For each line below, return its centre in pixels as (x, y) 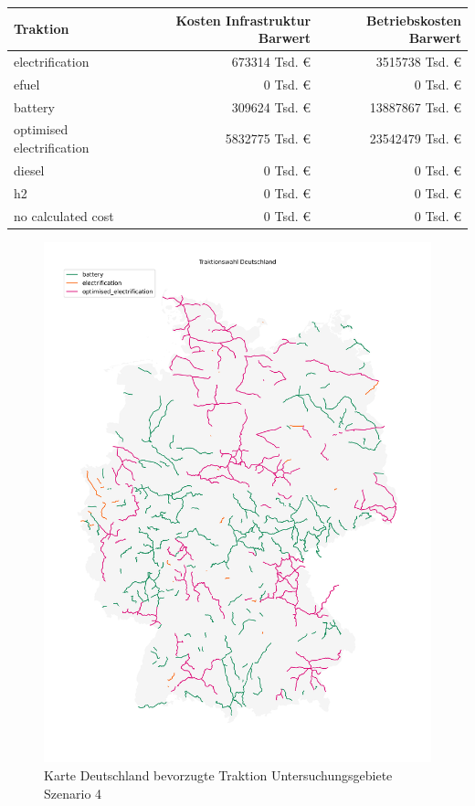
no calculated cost (64, 215)
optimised (41, 129)
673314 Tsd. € (271, 61)
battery (34, 106)
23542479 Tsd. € (415, 138)
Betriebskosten (414, 20)
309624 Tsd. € (271, 106)
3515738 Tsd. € (418, 61)
